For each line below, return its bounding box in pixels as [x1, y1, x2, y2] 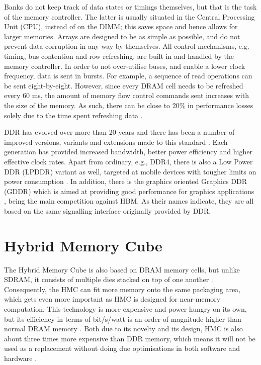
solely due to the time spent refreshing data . [4, 110, 143, 120]
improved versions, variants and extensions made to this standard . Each [4, 136, 228, 147]
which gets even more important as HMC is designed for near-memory [4, 294, 221, 304]
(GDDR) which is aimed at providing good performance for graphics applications [4, 186, 254, 196]
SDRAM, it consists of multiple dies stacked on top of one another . [4, 274, 213, 285]
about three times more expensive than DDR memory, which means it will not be [4, 333, 255, 343]
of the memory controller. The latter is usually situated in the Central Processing [4, 11, 255, 22]
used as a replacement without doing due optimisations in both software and [4, 343, 240, 353]
